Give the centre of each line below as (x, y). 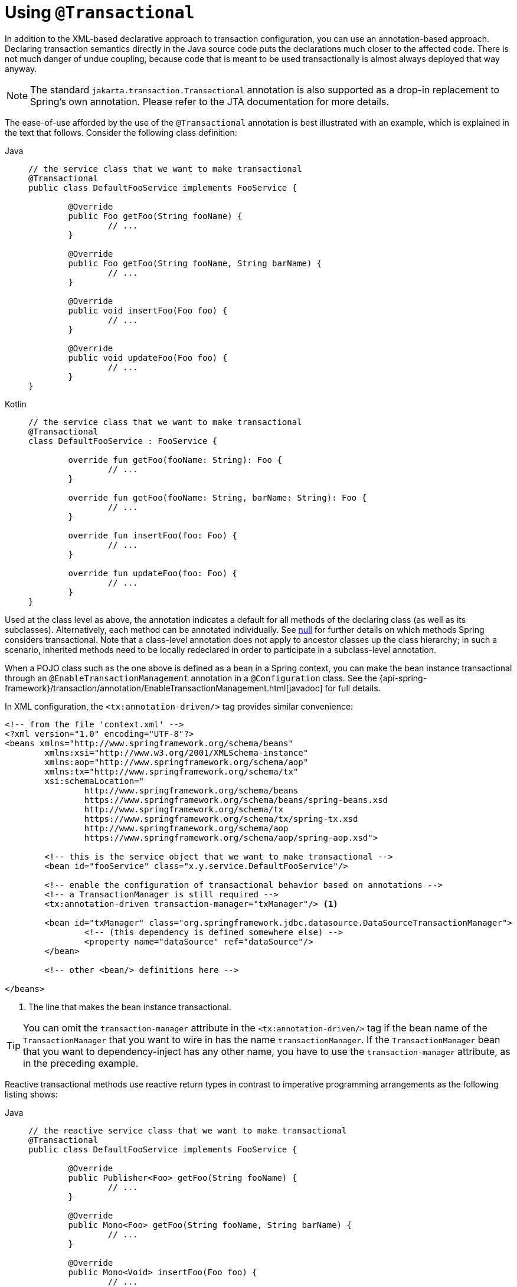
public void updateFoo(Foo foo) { (148, 357)
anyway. (21, 68)
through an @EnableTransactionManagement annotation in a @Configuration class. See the (191, 678)
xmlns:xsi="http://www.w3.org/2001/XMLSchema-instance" (176, 752)
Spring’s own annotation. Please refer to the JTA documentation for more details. (210, 101)
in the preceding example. (81, 1063)
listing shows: (31, 1094)
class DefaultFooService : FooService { (123, 441)
